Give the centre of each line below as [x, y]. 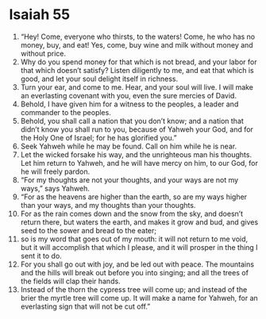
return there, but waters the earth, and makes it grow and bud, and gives [139, 222]
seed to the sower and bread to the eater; [89, 230]
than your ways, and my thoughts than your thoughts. [108, 205]
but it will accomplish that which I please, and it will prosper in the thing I [139, 247]
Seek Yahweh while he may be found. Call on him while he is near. [129, 146]
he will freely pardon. [55, 171]
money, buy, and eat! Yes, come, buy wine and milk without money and [137, 44]
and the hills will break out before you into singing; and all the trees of [135, 272]
